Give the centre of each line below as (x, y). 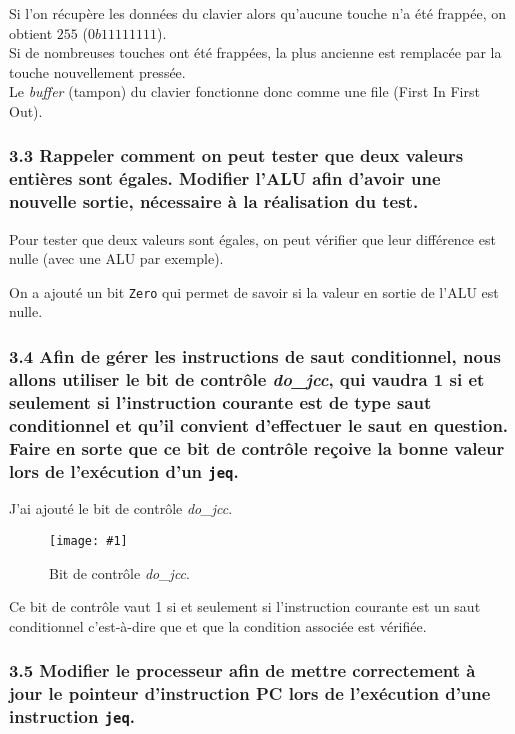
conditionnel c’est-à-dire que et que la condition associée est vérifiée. (218, 625)
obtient (31, 32)
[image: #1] (88, 541)
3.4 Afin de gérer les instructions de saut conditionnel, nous (255, 355)
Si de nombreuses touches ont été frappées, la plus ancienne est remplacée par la (255, 52)
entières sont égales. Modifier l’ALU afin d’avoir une (225, 178)
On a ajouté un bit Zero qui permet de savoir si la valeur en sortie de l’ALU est (254, 291)
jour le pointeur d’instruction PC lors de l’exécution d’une (250, 693)
